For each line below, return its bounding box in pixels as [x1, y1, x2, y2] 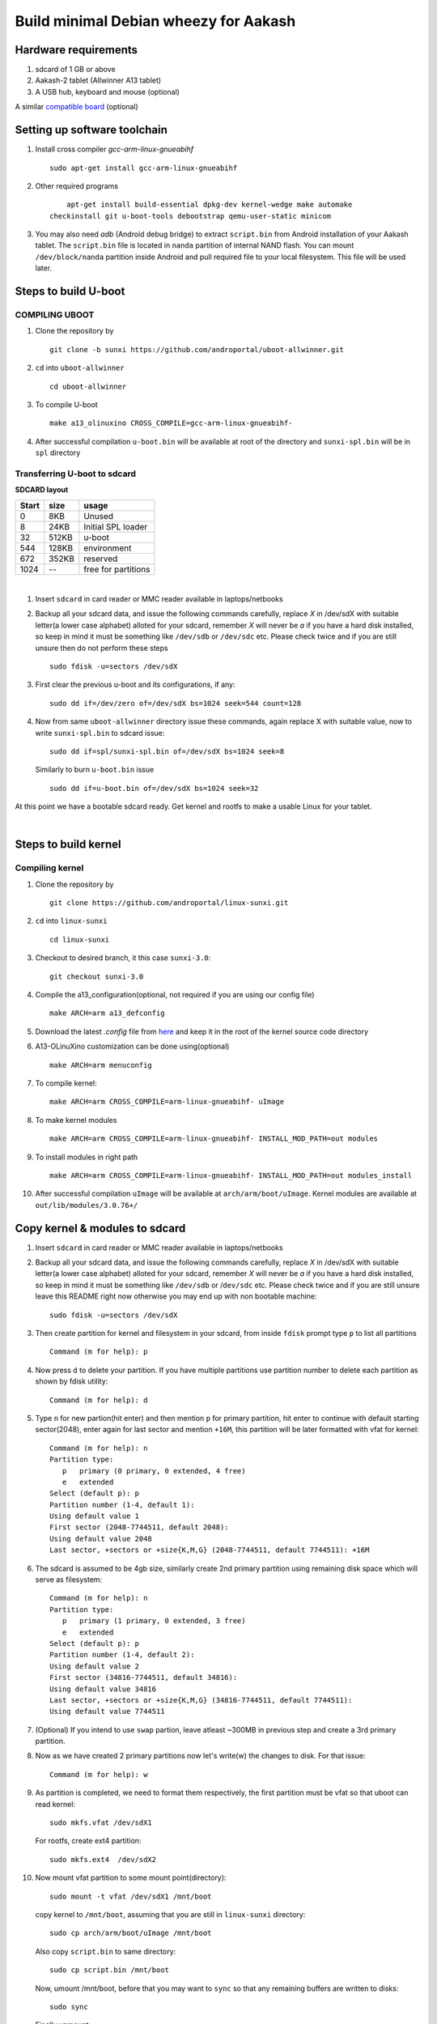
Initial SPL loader [83, 521, 148, 532]
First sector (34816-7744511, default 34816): [49, 1673, 238, 1682]
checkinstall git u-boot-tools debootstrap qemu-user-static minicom [49, 211, 332, 220]
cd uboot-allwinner [49, 381, 127, 391]
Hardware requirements [15, 43, 138, 57]
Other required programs [35, 181, 119, 190]
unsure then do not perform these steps [35, 643, 169, 653]
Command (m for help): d [49, 1395, 148, 1405]
